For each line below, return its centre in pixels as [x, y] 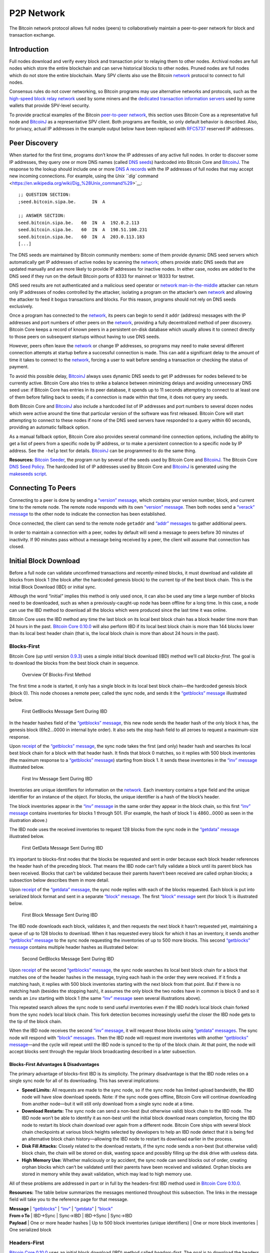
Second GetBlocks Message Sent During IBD [68, 959]
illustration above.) [28, 820]
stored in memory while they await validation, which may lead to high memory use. [107, 1174]
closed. [17, 546]
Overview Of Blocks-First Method [56, 675]
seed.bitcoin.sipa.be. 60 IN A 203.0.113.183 [81, 237]
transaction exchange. [32, 35]
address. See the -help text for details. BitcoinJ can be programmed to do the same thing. [103, 451]
